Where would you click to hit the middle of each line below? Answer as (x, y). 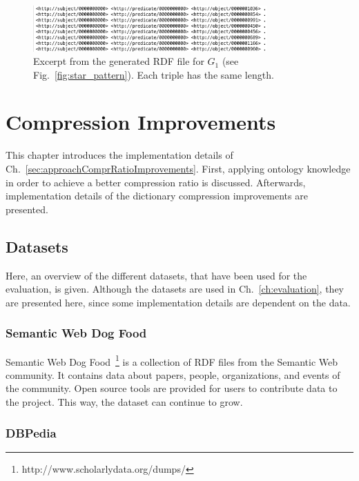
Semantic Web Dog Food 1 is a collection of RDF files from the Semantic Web (172, 360)
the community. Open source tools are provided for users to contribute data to (172, 388)
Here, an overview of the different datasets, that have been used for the (156, 275)
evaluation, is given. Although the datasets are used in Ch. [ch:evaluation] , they (175, 289)
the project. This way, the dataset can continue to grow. (124, 402)
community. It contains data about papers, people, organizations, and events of (173, 374)
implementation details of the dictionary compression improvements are (157, 196)
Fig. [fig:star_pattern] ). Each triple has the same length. (154, 74)
